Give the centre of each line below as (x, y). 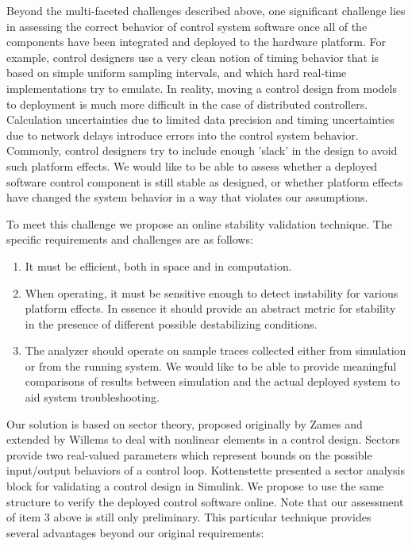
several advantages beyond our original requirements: (135, 532)
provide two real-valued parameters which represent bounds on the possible (189, 454)
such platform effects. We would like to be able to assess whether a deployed (192, 165)
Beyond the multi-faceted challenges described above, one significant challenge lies (206, 10)
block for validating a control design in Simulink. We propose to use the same (195, 486)
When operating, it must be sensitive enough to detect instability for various (212, 292)
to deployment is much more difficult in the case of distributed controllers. (187, 104)
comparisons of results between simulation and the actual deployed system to (213, 381)
